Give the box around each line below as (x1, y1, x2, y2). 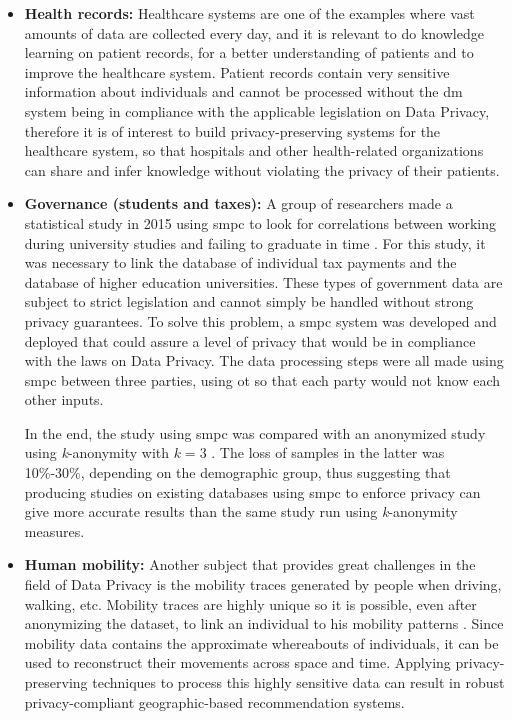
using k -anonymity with (24, 442, 170, 463)
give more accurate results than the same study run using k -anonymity (24, 501, 458, 522)
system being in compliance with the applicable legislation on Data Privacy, (24, 100, 490, 121)
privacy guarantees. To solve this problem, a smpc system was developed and (24, 310, 497, 331)
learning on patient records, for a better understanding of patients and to (24, 42, 474, 63)
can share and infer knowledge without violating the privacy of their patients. (24, 159, 500, 180)
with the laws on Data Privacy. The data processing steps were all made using (24, 350, 504, 371)
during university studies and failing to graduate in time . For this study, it (24, 232, 486, 253)
